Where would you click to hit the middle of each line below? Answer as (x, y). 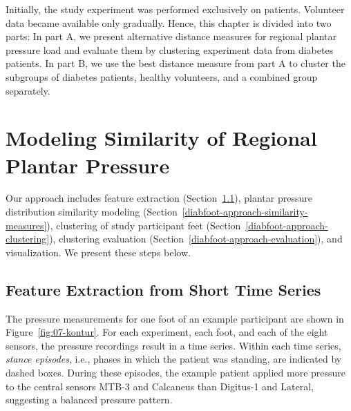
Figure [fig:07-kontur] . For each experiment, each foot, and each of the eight (167, 332)
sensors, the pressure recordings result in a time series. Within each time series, (173, 345)
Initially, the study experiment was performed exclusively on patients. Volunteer (175, 9)
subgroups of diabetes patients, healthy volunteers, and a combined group (162, 76)
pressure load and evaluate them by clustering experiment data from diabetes (170, 49)
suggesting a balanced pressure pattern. (89, 400)
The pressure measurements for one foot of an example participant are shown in (175, 318)
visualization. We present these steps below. (98, 252)
